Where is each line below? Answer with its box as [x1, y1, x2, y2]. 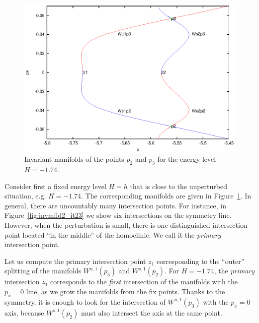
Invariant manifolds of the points [24, 154, 124, 164]
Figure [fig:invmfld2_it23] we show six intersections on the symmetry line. [4, 210, 232, 220]
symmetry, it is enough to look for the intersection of [4, 296, 166, 307]
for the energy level [157, 154, 216, 164]
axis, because [4, 307, 44, 318]
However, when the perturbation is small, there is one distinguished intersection [4, 219, 248, 230]
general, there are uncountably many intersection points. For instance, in [4, 200, 226, 210]
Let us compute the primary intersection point [4, 256, 146, 266]
